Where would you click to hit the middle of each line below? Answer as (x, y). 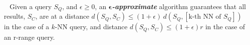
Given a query (31, 6)
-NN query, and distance (91, 27)
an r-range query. (29, 37)
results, (15, 16)
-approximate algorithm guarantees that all (179, 6)
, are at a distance (62, 16)
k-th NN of (205, 17)
